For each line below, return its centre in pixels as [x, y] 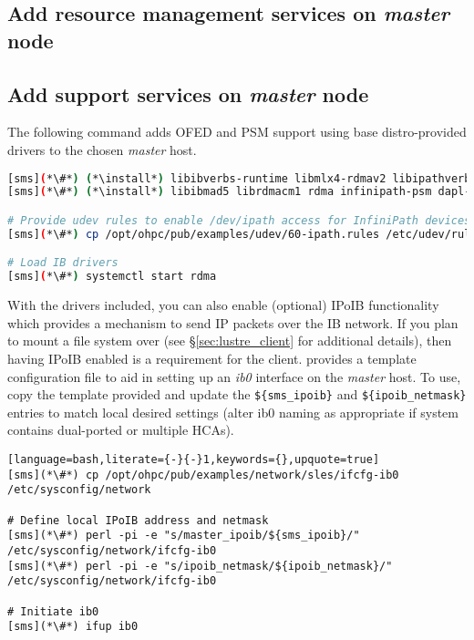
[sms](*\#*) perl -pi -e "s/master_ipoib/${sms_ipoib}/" [184, 536]
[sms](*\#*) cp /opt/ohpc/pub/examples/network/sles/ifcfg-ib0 [203, 475]
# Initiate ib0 [53, 611]
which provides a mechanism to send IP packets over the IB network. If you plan [233, 322]
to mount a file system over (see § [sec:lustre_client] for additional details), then [230, 341]
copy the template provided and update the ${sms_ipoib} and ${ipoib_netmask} [237, 394]
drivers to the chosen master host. [102, 149]
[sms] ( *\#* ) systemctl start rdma [112, 277]
